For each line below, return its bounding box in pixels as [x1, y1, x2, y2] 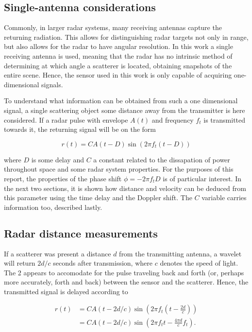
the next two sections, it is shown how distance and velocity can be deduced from [4, 183, 246, 193]
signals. [41, 79, 63, 89]
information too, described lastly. [4, 202, 102, 212]
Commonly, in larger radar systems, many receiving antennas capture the [4, 22, 222, 32]
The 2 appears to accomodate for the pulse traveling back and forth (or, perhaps [4, 267, 244, 277]
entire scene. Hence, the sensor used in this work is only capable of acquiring [4, 70, 232, 80]
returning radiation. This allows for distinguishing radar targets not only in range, [4, 32, 249, 42]
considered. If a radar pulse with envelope [4, 114, 128, 125]
